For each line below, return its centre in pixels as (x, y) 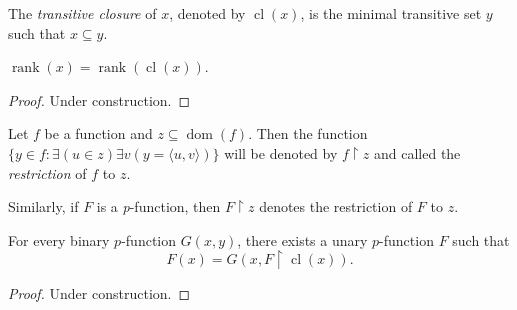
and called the (417, 152)
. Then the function (308, 133)
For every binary (59, 239)
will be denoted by (281, 152)
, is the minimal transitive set (391, 13)
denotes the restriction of (336, 206)
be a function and (98, 133)
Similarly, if (43, 206)
